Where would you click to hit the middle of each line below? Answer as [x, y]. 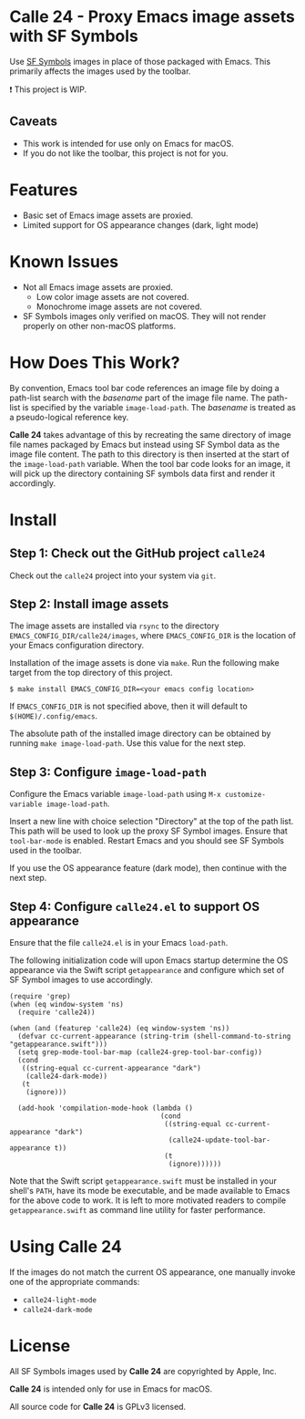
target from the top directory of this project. [91, 673]
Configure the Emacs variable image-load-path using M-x [115, 794]
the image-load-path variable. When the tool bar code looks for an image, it [150, 463]
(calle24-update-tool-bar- [219, 1140]
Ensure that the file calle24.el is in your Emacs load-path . [119, 943]
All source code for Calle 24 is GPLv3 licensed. [98, 1406]
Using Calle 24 [66, 1247]
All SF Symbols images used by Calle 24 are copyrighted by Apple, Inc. [143, 1371]
